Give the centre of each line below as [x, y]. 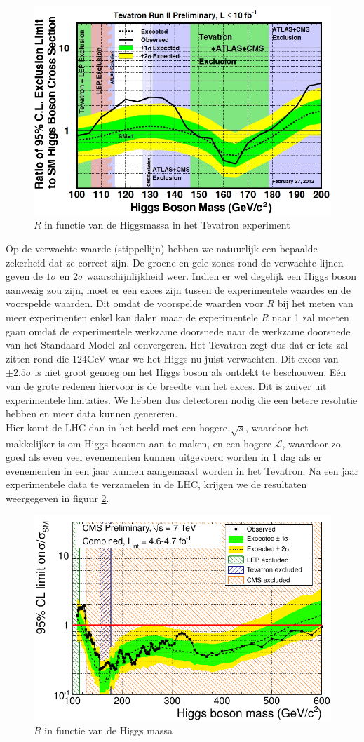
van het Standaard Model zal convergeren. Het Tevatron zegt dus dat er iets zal [177, 345]
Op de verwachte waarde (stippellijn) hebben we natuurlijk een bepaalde [162, 249]
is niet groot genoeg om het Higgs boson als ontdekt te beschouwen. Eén [190, 372]
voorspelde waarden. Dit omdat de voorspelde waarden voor [135, 303]
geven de [24, 276]
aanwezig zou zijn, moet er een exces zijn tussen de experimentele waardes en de [178, 289]
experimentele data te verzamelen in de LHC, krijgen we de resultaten [156, 484]
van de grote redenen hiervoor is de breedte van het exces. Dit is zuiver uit [166, 385]
